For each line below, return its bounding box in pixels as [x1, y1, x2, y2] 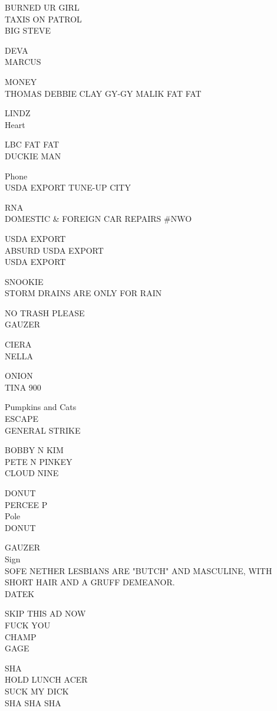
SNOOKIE [5, 275, 44, 287]
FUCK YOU [5, 618, 51, 631]
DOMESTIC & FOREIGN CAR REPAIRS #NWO [5, 212, 192, 225]
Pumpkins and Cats [5, 401, 77, 413]
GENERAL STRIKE [5, 424, 81, 436]
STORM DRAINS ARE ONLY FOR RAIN [5, 287, 162, 299]
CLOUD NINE [5, 467, 59, 479]
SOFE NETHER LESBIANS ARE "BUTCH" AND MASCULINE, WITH [5, 564, 272, 576]
